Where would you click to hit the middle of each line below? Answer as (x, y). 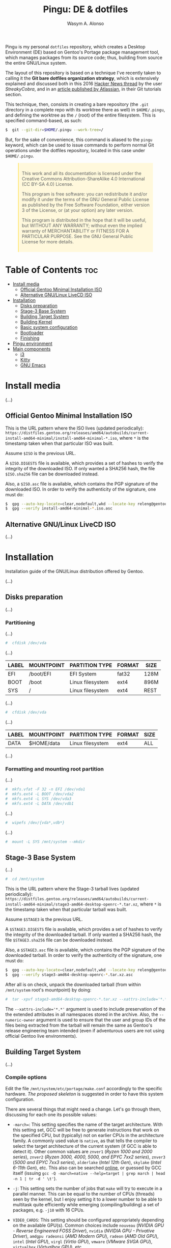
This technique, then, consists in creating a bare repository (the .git (77, 104)
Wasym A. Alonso (85, 23)
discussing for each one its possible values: (51, 1114)
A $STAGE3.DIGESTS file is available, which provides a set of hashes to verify (84, 929)
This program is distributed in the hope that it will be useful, (84, 220)
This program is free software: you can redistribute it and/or (85, 194)
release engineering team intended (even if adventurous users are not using (85, 1030)
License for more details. (48, 242)
